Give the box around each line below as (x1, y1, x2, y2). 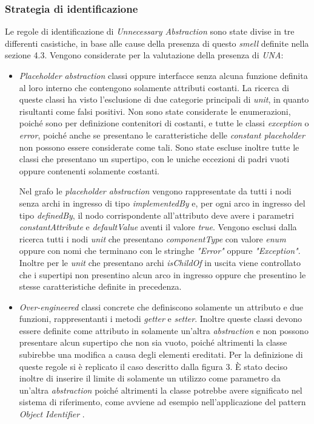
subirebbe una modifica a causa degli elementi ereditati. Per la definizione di (19, 348, 303, 361)
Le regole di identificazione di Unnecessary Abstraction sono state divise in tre (5, 25, 295, 38)
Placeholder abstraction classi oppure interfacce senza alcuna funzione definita (19, 69, 308, 81)
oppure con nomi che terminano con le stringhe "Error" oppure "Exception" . (19, 244, 301, 257)
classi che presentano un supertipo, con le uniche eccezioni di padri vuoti (19, 152, 290, 165)
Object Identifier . (19, 408, 85, 420)
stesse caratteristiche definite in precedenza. (19, 280, 182, 293)
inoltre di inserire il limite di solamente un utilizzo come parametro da (19, 372, 281, 385)
